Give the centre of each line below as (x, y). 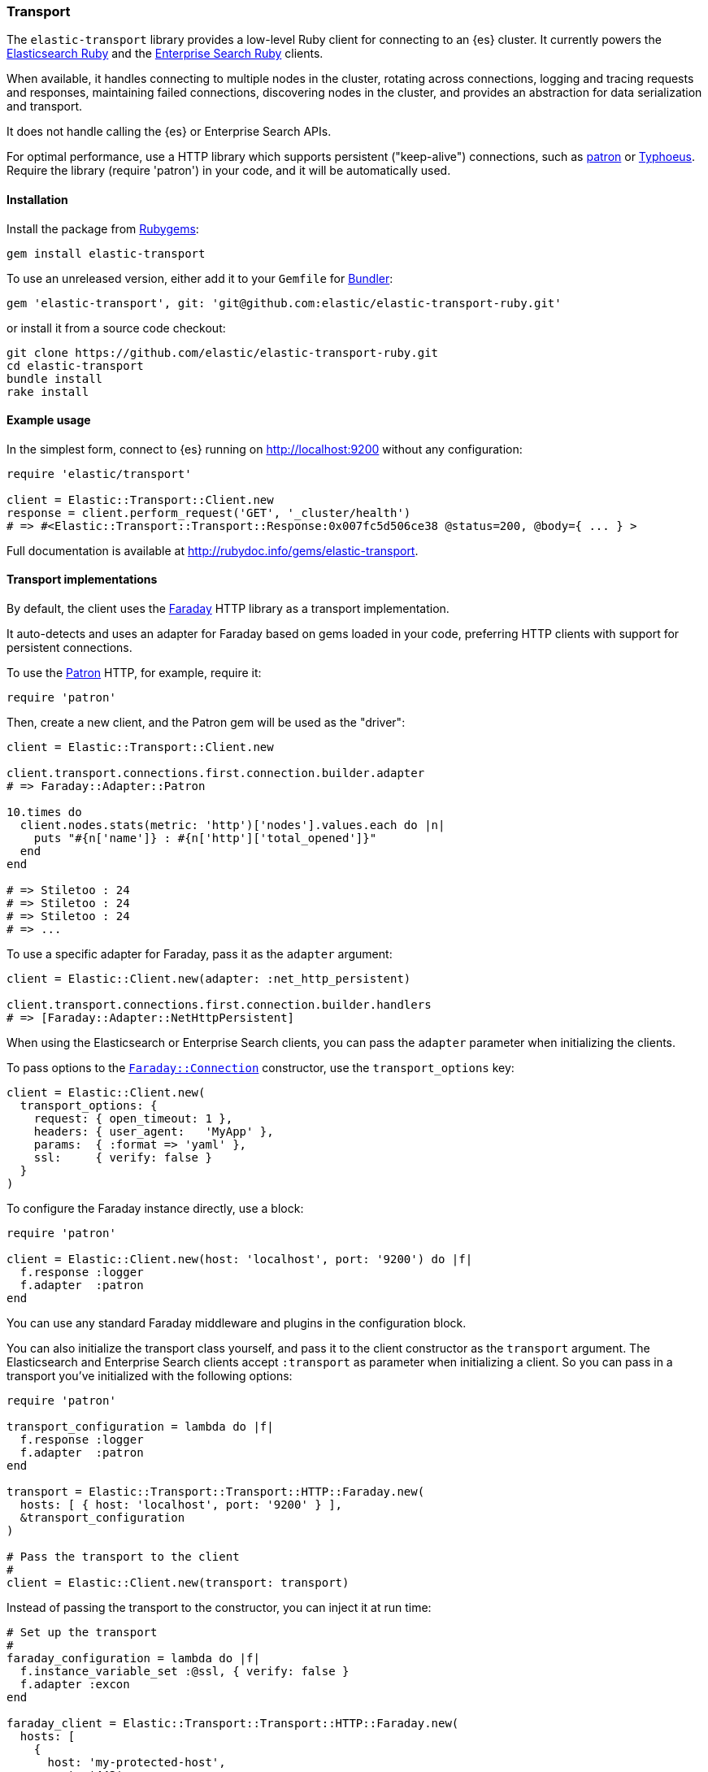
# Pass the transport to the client (123, 1557)
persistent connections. (69, 648)
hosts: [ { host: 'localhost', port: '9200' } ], (181, 1505)
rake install (48, 391)
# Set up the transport (82, 1633)
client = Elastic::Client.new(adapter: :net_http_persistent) (209, 979)
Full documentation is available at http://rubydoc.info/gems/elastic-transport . (213, 550)
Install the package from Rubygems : (103, 228)
